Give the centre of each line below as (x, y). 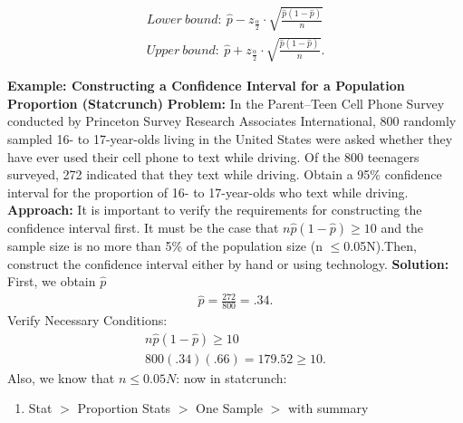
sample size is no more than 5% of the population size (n (165, 245)
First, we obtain (52, 281)
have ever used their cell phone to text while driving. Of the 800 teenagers (213, 156)
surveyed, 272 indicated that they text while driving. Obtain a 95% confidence (225, 174)
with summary (328, 408)
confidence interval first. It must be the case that (143, 227)
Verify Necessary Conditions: (87, 320)
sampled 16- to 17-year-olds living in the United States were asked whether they (230, 138)
